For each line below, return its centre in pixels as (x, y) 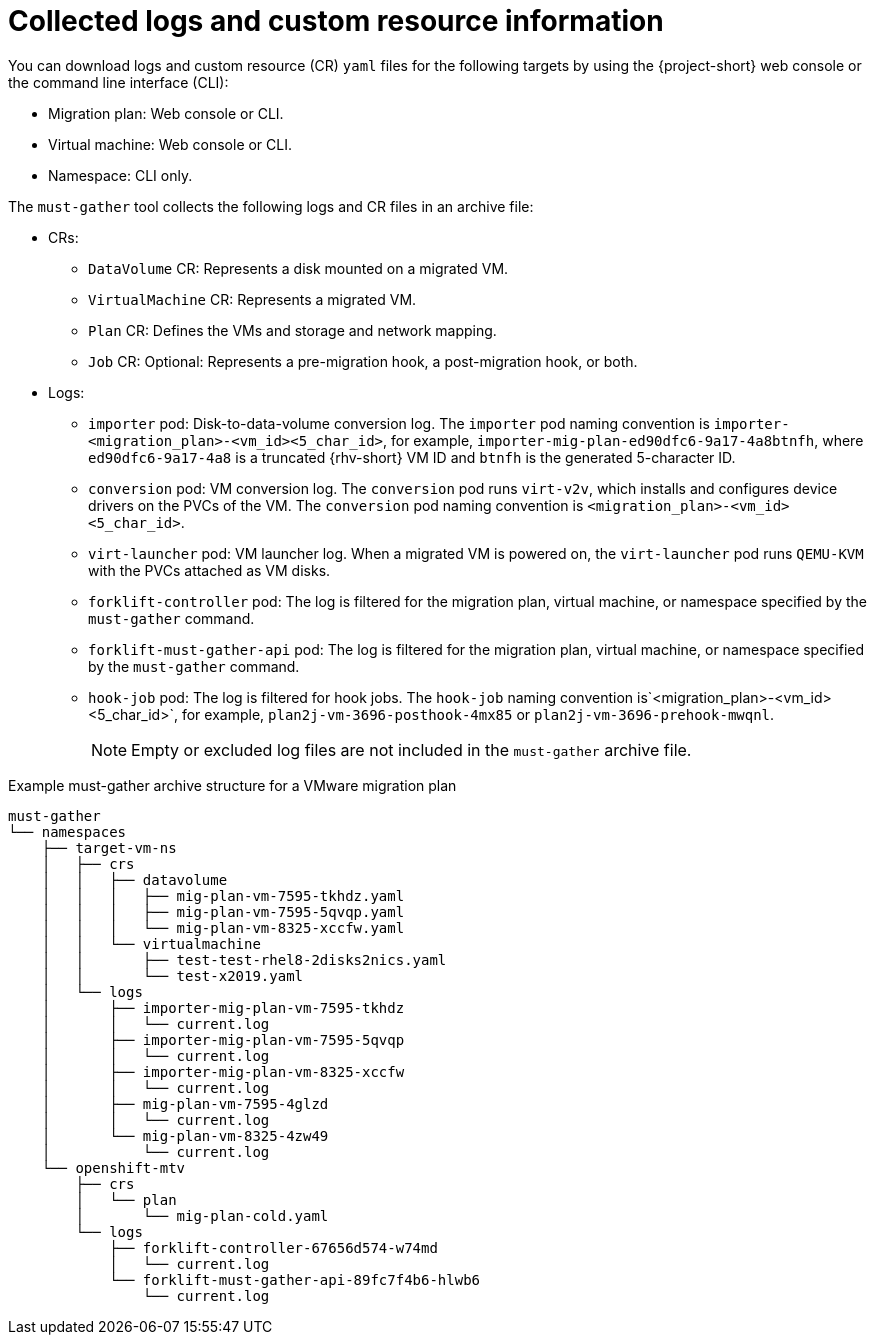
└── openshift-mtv (113, 1167)
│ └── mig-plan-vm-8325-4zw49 (185, 1135)
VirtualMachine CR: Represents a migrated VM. (252, 299)
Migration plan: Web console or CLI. (166, 113)
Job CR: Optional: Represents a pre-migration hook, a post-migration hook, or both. (363, 361)
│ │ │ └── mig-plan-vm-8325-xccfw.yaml (223, 927)
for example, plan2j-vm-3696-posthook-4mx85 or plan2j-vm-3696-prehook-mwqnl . (478, 714)
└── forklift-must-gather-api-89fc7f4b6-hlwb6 (295, 1279)
